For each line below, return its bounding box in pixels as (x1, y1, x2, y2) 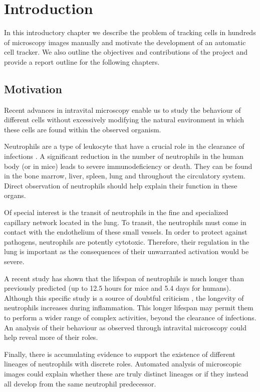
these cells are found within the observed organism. (4, 124, 161, 134)
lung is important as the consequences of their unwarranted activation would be (4, 246, 249, 257)
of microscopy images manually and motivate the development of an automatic (4, 37, 246, 47)
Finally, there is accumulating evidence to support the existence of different (4, 348, 235, 359)
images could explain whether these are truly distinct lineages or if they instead (4, 368, 248, 378)
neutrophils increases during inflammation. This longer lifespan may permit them (4, 302, 253, 313)
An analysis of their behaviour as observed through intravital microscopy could (4, 322, 247, 332)
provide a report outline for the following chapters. (4, 56, 160, 67)
